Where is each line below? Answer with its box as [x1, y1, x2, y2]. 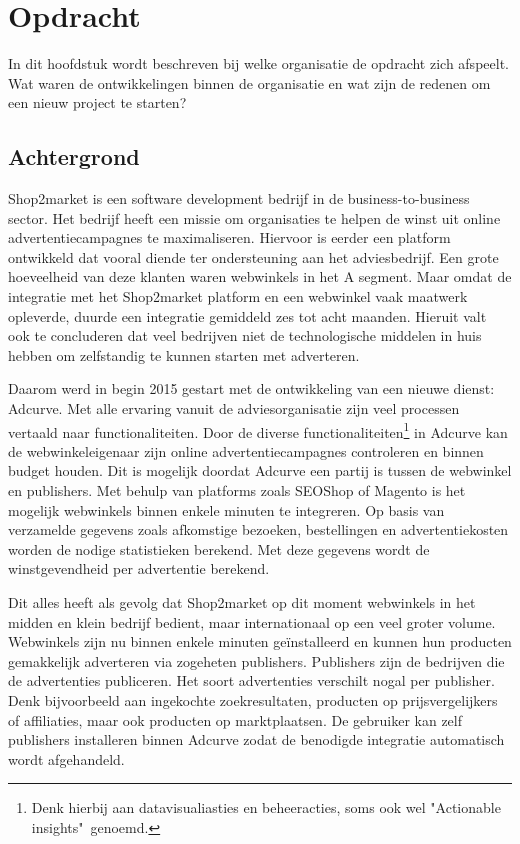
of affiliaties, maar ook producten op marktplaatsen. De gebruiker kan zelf [8, 709, 463, 730]
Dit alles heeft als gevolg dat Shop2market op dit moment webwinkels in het [8, 592, 476, 613]
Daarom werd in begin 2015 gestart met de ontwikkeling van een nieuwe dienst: [8, 378, 495, 399]
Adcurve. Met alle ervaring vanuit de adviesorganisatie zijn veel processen [8, 398, 460, 419]
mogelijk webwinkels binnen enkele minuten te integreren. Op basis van [8, 499, 445, 520]
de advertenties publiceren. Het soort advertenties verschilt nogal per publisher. [8, 670, 495, 691]
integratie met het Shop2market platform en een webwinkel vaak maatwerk [8, 286, 468, 307]
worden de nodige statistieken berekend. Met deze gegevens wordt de [8, 538, 430, 559]
